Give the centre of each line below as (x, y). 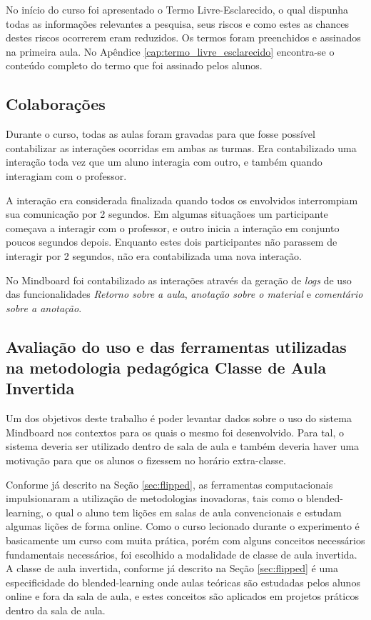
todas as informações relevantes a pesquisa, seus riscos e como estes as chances (177, 23)
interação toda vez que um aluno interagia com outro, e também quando (164, 162)
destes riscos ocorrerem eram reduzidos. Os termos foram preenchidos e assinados (183, 37)
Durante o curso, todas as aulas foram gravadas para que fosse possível (161, 134)
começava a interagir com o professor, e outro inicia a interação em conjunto (173, 227)
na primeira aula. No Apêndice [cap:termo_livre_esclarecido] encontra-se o (170, 51)
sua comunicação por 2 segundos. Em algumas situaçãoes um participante (167, 214)
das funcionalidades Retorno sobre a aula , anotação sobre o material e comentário (184, 294)
